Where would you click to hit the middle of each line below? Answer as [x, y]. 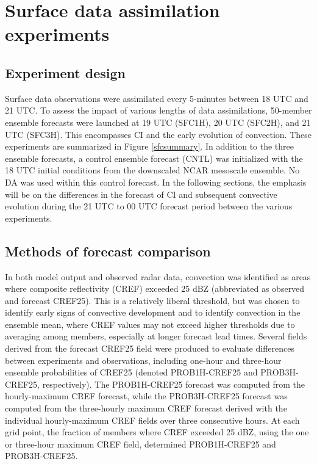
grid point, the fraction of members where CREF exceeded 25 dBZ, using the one [157, 432]
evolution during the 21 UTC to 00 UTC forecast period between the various [149, 206]
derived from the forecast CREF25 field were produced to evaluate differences [150, 348]
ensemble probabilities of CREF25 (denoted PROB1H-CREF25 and [131, 372]
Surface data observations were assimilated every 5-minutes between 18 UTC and [157, 98]
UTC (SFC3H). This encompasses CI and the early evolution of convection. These [158, 134]
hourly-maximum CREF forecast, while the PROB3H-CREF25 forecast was [146, 396]
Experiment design [66, 72]
